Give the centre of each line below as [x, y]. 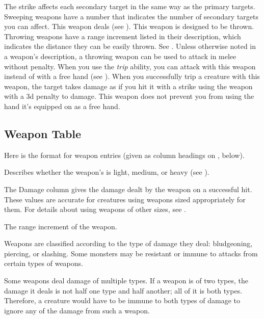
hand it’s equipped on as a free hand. [62, 106]
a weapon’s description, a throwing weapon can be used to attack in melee [120, 56]
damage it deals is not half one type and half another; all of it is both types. [123, 290]
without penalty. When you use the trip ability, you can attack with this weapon [130, 66]
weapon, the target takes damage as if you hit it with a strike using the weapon [128, 86]
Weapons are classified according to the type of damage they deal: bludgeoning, [128, 243]
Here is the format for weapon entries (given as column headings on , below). [124, 155]
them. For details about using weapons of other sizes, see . [95, 209]
